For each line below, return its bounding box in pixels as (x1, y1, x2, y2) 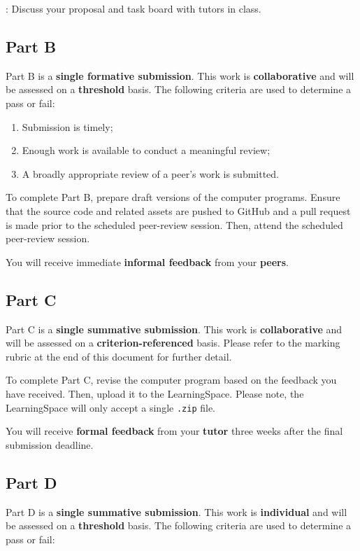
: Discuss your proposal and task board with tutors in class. (6, 1, 261, 15)
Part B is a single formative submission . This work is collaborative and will (6, 68, 354, 83)
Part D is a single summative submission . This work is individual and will (6, 504, 347, 519)
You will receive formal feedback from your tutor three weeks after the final (6, 424, 343, 438)
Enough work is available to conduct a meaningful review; (22, 143, 271, 158)
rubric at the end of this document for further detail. (6, 349, 232, 363)
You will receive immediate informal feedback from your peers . (6, 254, 289, 269)
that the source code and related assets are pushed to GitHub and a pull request (6, 203, 351, 218)
